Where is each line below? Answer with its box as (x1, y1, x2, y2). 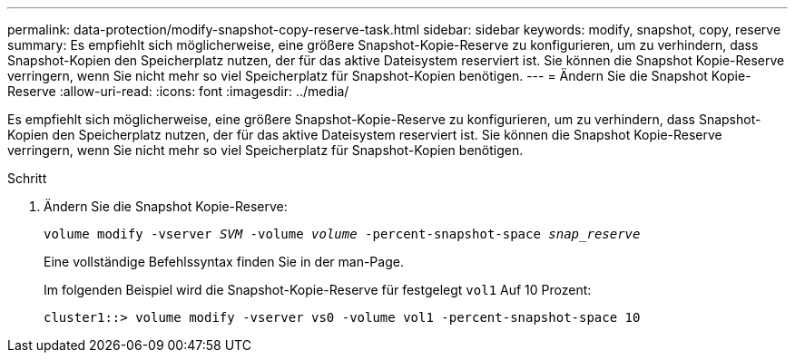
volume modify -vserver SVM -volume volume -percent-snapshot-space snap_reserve (44, 227, 641, 241)
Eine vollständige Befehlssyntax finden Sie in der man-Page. (44, 254, 404, 269)
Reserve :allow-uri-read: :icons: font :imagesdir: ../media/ (7, 83, 349, 99)
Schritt (7, 170, 47, 186)
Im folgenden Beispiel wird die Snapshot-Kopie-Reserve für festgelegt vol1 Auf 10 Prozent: (44, 282, 592, 297)
